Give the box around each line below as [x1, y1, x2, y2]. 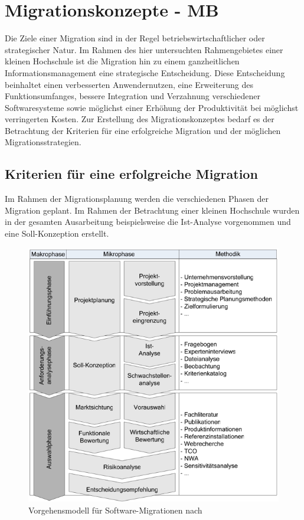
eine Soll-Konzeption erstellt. [5, 227, 109, 240]
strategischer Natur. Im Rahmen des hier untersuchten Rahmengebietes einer [5, 43, 283, 55]
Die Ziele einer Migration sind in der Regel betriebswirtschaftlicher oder [5, 32, 265, 44]
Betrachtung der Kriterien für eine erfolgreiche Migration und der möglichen [5, 124, 281, 136]
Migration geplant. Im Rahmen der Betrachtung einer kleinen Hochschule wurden [5, 204, 300, 216]
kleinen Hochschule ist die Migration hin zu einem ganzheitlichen [5, 55, 240, 67]
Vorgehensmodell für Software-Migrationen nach [28, 503, 202, 516]
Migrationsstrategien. [5, 136, 81, 148]
